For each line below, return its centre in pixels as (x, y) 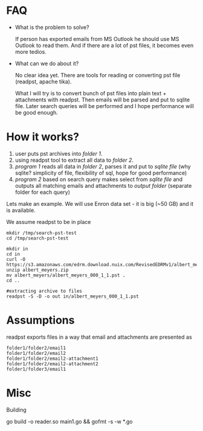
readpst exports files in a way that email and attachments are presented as (99, 337)
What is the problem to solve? (52, 27)
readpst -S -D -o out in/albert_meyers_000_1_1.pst (72, 296)
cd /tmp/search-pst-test (37, 238)
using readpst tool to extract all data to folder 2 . (74, 160)
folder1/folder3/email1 (36, 369)
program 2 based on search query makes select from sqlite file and (99, 179)
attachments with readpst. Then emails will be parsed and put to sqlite (102, 100)
